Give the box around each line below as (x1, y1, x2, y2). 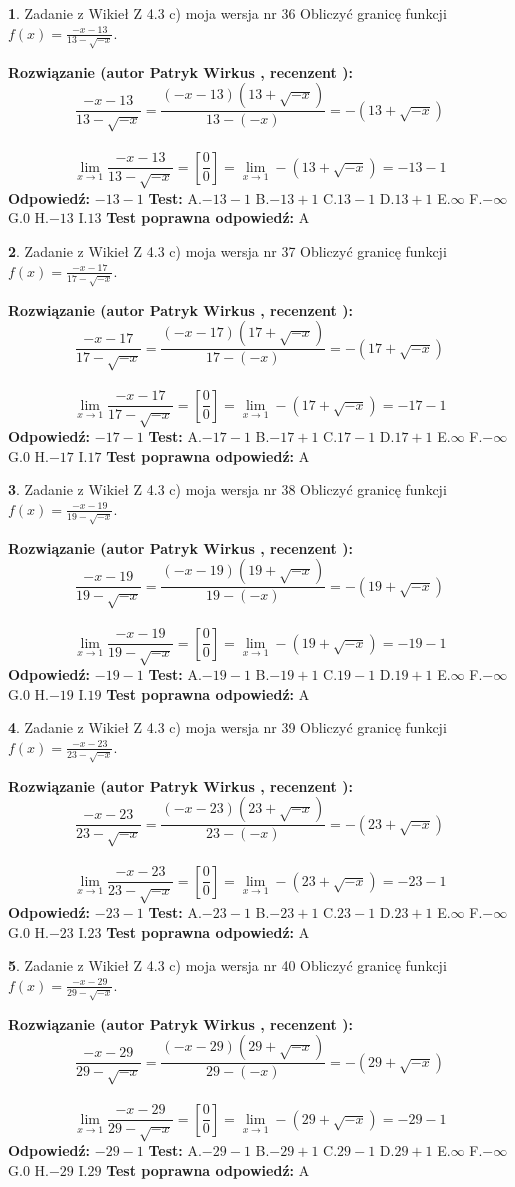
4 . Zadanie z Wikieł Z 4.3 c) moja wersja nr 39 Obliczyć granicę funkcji (8, 717, 447, 738)
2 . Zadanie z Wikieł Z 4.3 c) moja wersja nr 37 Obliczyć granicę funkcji (8, 241, 447, 262)
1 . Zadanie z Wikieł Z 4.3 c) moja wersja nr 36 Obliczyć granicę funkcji (8, 3, 447, 23)
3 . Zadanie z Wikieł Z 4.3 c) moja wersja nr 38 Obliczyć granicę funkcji (8, 479, 447, 500)
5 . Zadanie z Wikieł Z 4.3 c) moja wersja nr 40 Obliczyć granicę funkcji (8, 955, 447, 976)
